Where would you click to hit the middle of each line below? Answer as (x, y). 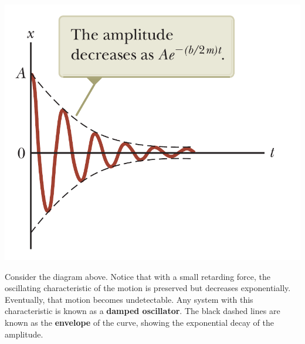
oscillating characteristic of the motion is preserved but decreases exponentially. (148, 288)
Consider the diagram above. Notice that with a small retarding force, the (138, 276)
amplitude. (24, 334)
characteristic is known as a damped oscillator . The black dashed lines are (143, 311)
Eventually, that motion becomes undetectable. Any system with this (129, 299)
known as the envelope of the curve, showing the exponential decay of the (139, 322)
